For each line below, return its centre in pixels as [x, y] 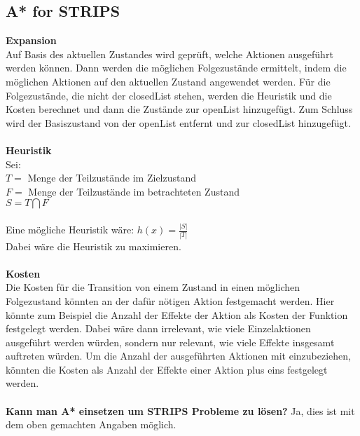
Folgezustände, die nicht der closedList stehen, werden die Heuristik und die [169, 95]
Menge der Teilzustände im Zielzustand [112, 178]
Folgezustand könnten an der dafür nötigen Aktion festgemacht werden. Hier [170, 300]
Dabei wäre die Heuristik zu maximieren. [94, 246]
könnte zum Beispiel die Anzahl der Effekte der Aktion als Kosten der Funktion [177, 314]
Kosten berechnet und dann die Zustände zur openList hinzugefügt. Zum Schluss [179, 109]
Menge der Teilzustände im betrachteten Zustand [134, 191]
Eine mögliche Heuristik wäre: [70, 230]
